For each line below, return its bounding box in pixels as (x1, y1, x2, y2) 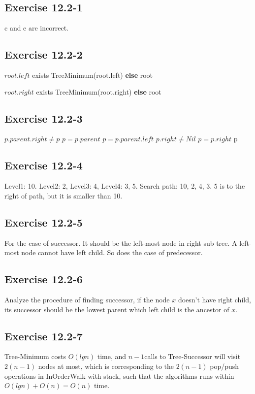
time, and (97, 351, 127, 361)
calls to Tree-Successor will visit (144, 351, 241, 361)
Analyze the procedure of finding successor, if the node (4, 294, 170, 304)
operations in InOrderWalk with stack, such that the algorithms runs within (4, 370, 234, 381)
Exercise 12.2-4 (4, 158, 83, 173)
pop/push (210, 361, 239, 371)
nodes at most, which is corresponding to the (38, 361, 174, 371)
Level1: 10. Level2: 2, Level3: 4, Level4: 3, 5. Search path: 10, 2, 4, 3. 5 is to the (4, 181, 245, 191)
